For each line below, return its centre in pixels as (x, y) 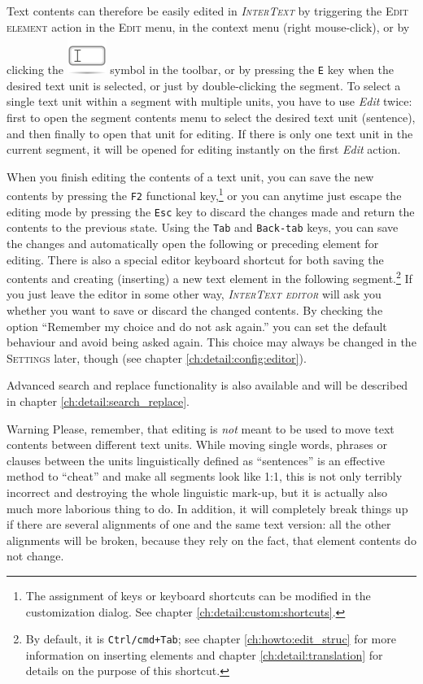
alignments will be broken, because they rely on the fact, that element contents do (211, 540)
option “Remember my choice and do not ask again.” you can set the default (197, 326)
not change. (35, 556)
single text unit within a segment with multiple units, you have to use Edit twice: (209, 101)
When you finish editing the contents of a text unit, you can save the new (190, 176)
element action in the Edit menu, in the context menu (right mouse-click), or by (208, 26)
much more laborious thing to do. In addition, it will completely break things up (207, 508)
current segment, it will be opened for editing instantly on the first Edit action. (204, 149)
